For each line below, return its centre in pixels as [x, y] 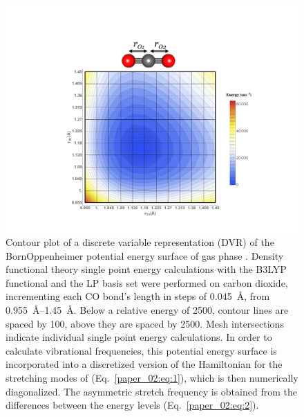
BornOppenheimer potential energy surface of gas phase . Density [145, 255]
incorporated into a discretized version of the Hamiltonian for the [144, 364]
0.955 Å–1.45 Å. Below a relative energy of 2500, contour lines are [147, 310]
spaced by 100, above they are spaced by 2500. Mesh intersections [145, 323]
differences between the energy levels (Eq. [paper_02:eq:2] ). [132, 405]
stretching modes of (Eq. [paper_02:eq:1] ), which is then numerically [152, 378]
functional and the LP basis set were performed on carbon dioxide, [147, 282]
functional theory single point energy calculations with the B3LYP [146, 269]
